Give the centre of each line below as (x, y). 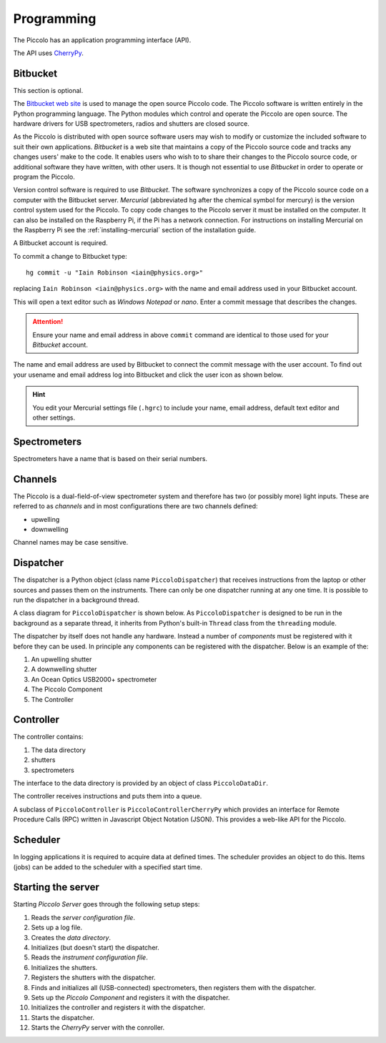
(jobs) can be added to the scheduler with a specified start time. (108, 867)
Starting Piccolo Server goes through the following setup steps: (107, 904)
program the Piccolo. (44, 177)
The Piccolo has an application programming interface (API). (102, 40)
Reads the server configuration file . (83, 917)
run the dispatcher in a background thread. (76, 600)
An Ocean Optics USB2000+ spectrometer (94, 679)
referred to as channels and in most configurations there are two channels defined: (135, 506)
